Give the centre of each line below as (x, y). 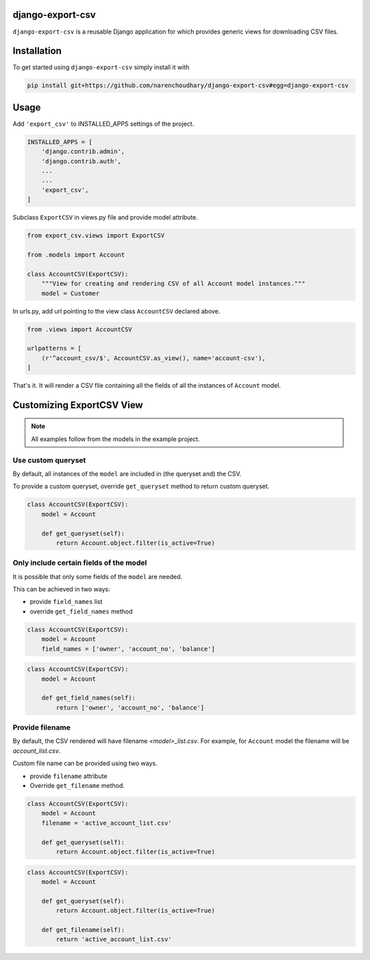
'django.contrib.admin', (83, 152)
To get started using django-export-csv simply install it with (101, 67)
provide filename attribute (69, 776)
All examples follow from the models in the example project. (115, 438)
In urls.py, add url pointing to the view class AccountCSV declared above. (116, 311)
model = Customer (71, 293)
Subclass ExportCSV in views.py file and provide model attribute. (105, 218)
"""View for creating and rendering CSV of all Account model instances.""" (173, 284)
